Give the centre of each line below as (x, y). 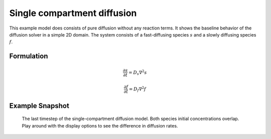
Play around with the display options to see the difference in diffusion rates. (100, 125)
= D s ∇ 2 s (138, 72)
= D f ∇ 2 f (138, 89)
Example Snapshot (39, 106)
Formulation (29, 56)
